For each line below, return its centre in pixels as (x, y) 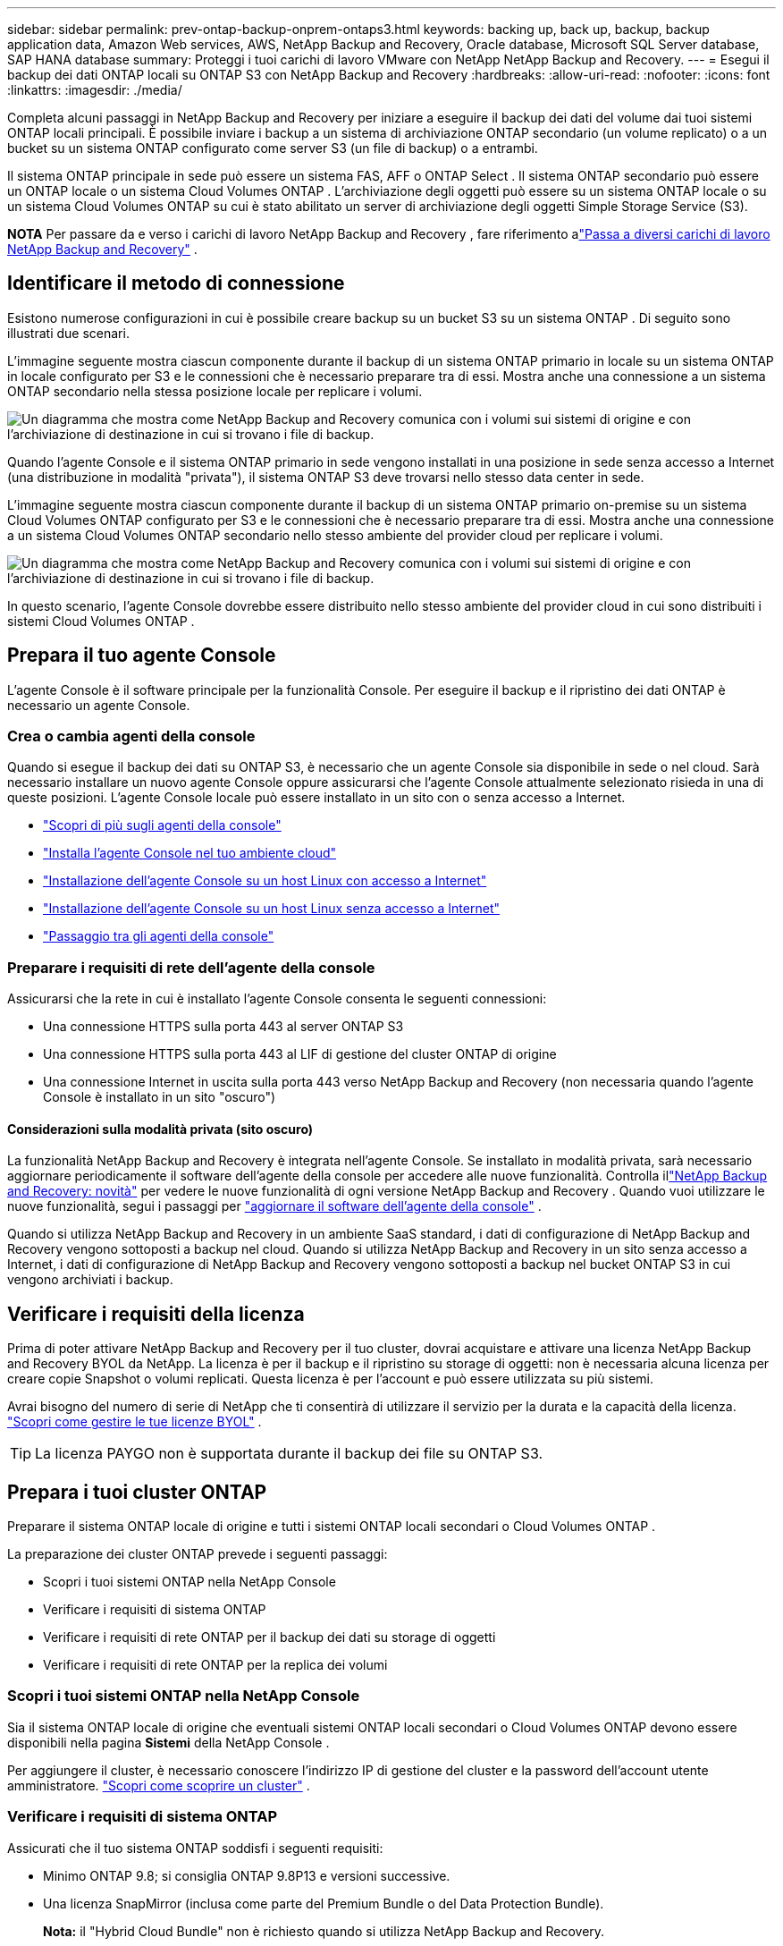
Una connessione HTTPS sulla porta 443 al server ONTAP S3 (223, 1027)
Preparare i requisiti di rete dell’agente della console (191, 967)
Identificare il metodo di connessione (176, 283)
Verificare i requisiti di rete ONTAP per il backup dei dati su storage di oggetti (269, 1637)
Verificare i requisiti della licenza (156, 1314)
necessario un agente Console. (99, 705)
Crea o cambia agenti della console (131, 736)
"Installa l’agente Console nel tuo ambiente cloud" (190, 853)
